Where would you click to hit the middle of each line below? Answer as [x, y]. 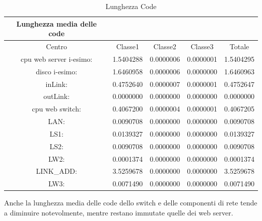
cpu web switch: [56, 109]
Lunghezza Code [131, 6]
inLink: [56, 84]
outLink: [57, 96]
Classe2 [165, 46]
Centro [57, 46]
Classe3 [202, 46]
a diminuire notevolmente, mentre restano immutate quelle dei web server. [119, 212]
